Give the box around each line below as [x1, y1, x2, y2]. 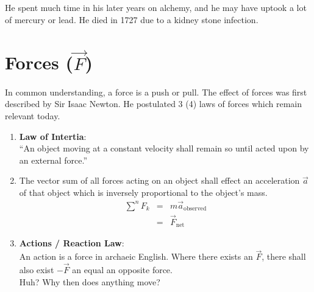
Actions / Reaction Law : [19, 237, 124, 249]
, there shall [262, 250, 306, 263]
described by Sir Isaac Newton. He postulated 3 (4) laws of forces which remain [5, 97, 302, 110]
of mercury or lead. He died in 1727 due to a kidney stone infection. [5, 13, 259, 26]
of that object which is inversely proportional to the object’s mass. [19, 186, 268, 198]
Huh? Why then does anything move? [19, 275, 160, 288]
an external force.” [19, 153, 88, 166]
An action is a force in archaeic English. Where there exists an [19, 250, 253, 263]
